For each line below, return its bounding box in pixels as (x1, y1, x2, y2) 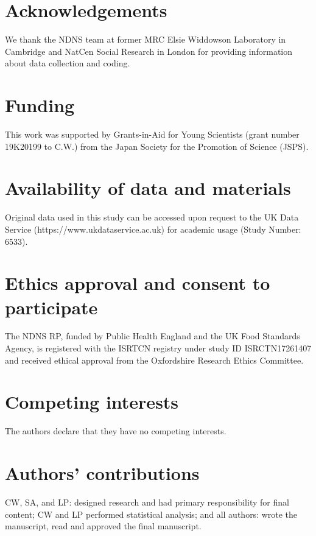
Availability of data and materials (5, 175, 291, 200)
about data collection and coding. (5, 57, 130, 69)
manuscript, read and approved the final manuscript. (5, 520, 202, 532)
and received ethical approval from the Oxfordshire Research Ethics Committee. (5, 353, 304, 366)
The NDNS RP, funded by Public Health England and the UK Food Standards (5, 330, 300, 342)
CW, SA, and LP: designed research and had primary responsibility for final (5, 496, 289, 509)
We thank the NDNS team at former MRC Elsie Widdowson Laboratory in (5, 33, 286, 46)
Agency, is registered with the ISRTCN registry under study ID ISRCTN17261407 (5, 342, 312, 354)
